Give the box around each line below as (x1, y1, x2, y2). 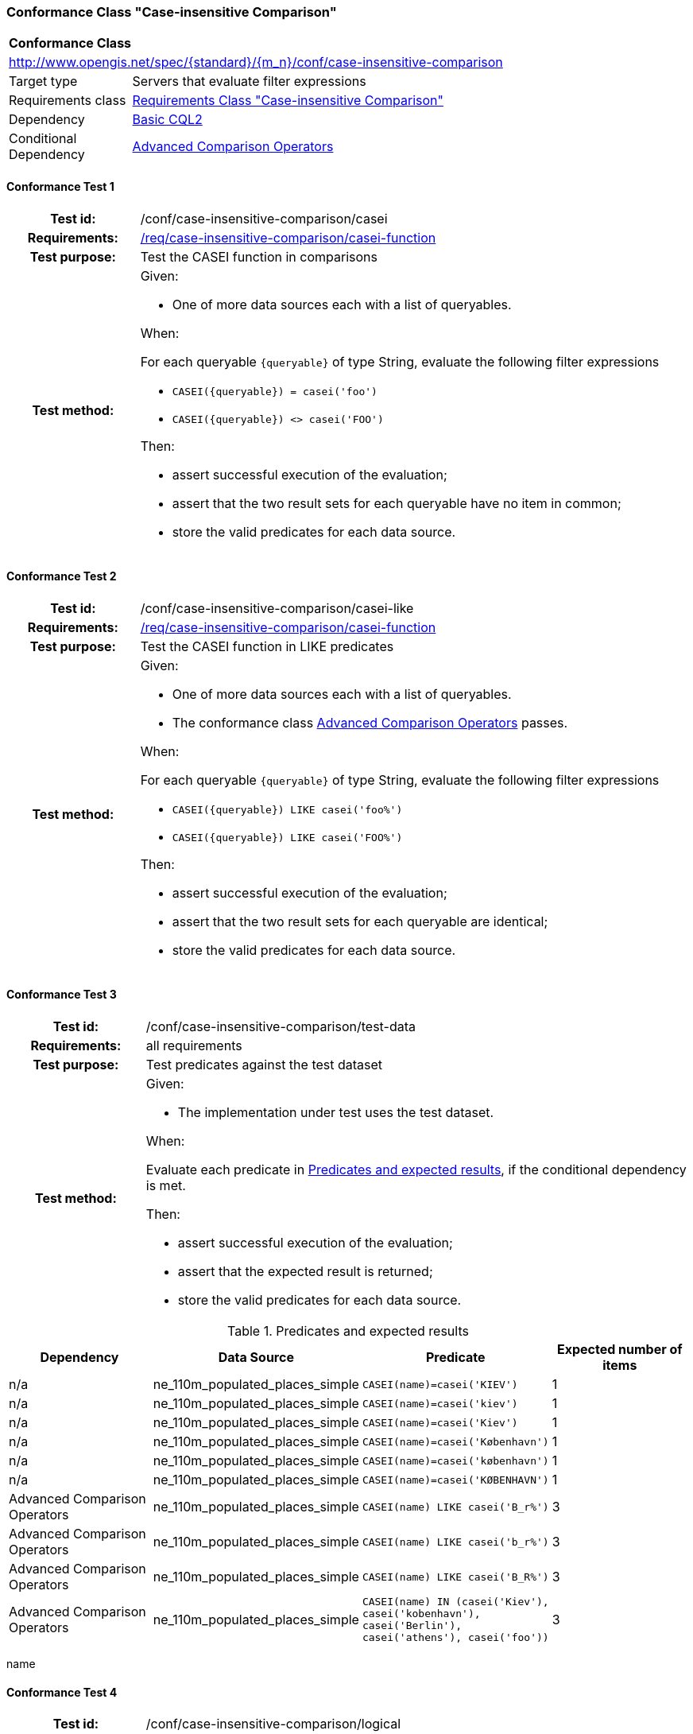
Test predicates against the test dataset (145, 1057, 383, 1073)
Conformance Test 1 (6, 179, 114, 193)
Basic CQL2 (132, 111, 203, 128)
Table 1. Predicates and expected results (227, 1323, 469, 1340)
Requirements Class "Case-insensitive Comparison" (132, 92, 443, 109)
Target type (9, 73, 78, 90)
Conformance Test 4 (6, 1685, 118, 1699)
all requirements (145, 1038, 242, 1054)
